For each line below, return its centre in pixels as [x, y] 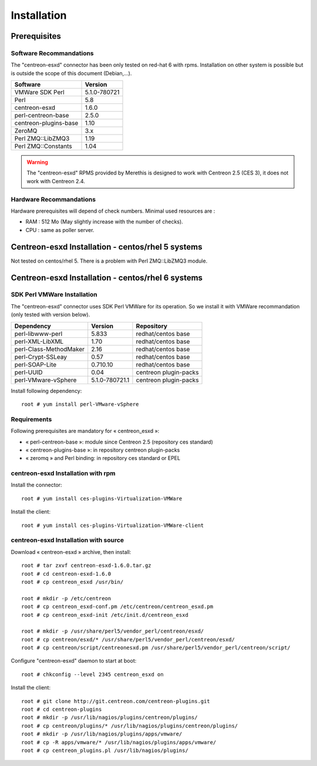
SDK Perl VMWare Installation [54, 295]
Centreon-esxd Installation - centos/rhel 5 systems [107, 247]
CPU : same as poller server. [60, 230]
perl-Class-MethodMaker [50, 349]
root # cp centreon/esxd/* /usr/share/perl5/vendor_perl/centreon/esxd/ [128, 639]
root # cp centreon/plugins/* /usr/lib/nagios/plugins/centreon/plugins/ [130, 726]
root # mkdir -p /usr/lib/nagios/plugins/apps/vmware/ [102, 734]
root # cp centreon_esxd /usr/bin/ [72, 582]
